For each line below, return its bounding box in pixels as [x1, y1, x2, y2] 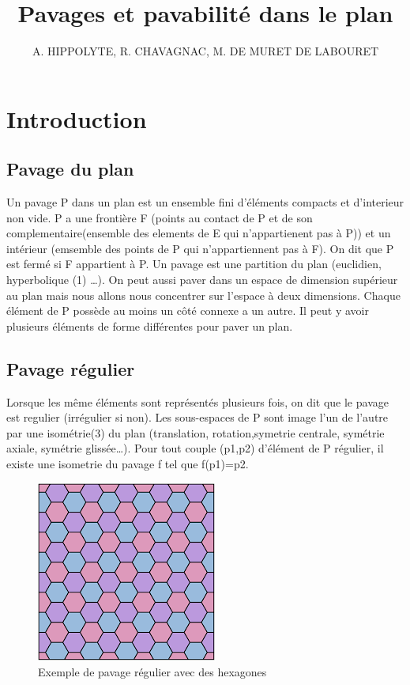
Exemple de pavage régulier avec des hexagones [38, 664, 267, 680]
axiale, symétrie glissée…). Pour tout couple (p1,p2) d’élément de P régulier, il [6, 440, 384, 456]
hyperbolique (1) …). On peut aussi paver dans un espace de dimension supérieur [6, 271, 398, 288]
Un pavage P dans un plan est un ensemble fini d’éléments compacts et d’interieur [6, 194, 404, 210]
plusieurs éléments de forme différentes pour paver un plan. [6, 317, 293, 334]
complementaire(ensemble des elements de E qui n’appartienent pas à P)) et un [6, 225, 391, 241]
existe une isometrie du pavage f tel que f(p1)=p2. [6, 456, 249, 472]
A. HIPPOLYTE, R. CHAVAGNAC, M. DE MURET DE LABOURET [32, 43, 379, 59]
